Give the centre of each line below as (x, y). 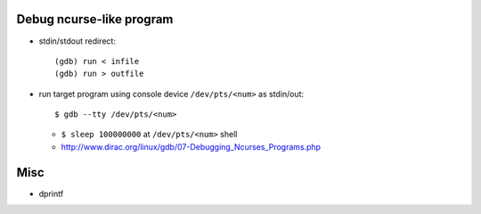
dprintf (51, 193)
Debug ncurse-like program (95, 19)
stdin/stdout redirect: (77, 41)
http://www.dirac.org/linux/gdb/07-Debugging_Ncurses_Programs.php (191, 146)
